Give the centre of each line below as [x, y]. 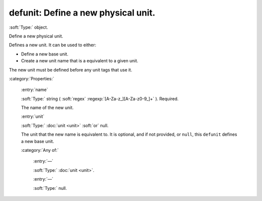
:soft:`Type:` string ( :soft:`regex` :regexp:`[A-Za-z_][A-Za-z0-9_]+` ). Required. [100, 99]
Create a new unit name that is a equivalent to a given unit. [80, 61]
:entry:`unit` [33, 116]
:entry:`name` [35, 90]
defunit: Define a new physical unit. [82, 13]
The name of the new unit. [47, 108]
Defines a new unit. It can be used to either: [53, 45]
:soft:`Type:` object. [29, 27]
